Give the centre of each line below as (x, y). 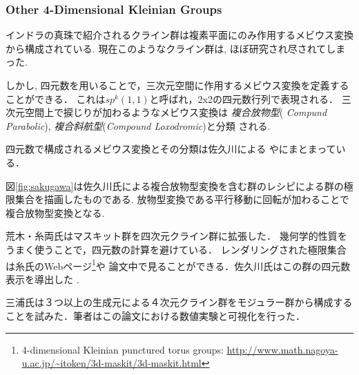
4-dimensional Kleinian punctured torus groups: (123, 349)
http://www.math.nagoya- (282, 349)
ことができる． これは (56, 98)
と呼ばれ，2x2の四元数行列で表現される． (244, 98)
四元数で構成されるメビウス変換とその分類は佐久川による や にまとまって (171, 149)
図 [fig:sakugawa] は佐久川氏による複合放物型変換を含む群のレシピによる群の (175, 185)
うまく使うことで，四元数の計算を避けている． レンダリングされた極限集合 (176, 249)
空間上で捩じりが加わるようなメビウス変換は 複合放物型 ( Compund (176, 112)
